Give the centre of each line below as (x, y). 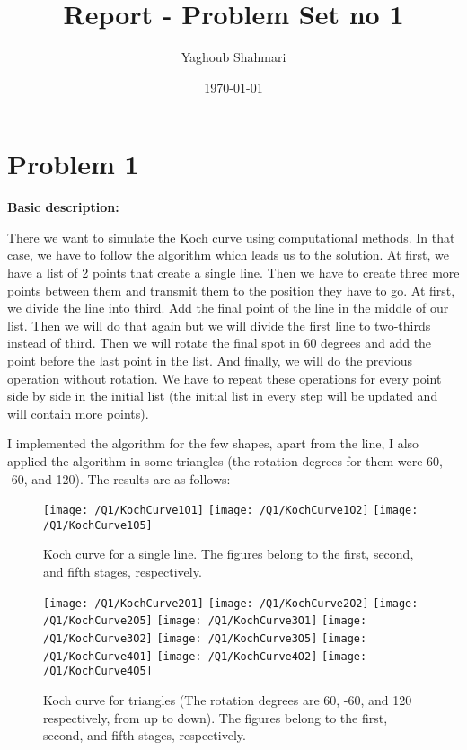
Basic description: (63, 207)
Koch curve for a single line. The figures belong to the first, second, (229, 554)
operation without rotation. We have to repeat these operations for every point (225, 378)
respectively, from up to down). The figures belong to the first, (216, 717)
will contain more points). (78, 413)
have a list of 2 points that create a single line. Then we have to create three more (233, 273)
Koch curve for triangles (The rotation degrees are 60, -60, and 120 (228, 699)
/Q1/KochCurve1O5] (98, 525)
